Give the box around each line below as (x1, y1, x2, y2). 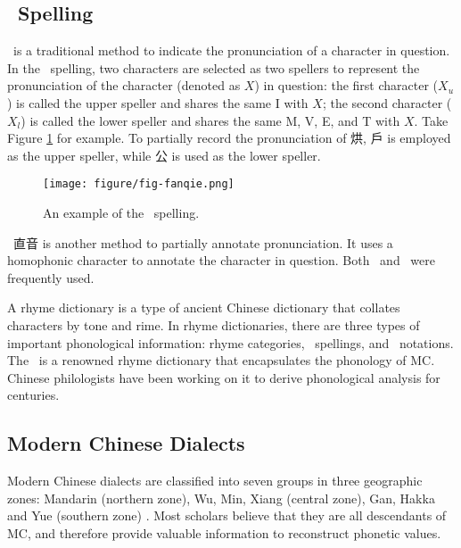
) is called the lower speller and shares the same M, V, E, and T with (21, 111, 400, 129)
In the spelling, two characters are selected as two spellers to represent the (7, 58, 420, 77)
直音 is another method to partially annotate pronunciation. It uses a (12, 233, 393, 252)
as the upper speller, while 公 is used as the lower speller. (7, 145, 321, 164)
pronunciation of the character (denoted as (7, 76, 241, 95)
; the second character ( (322, 93, 452, 112)
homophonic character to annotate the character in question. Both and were (7, 251, 435, 270)
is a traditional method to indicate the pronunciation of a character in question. (12, 41, 450, 60)
